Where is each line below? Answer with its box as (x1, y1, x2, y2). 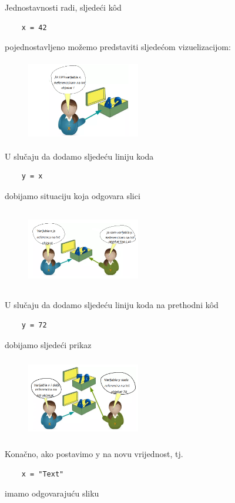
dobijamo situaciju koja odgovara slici (5, 189, 140, 201)
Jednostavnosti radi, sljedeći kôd (5, 1, 122, 13)
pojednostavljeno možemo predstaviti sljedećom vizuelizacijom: (5, 41, 231, 53)
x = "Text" (21, 469, 64, 478)
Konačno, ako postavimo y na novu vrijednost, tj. (5, 448, 183, 460)
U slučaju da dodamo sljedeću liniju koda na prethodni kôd (5, 299, 219, 311)
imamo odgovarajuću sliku (5, 487, 99, 499)
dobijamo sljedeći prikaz (5, 338, 92, 350)
